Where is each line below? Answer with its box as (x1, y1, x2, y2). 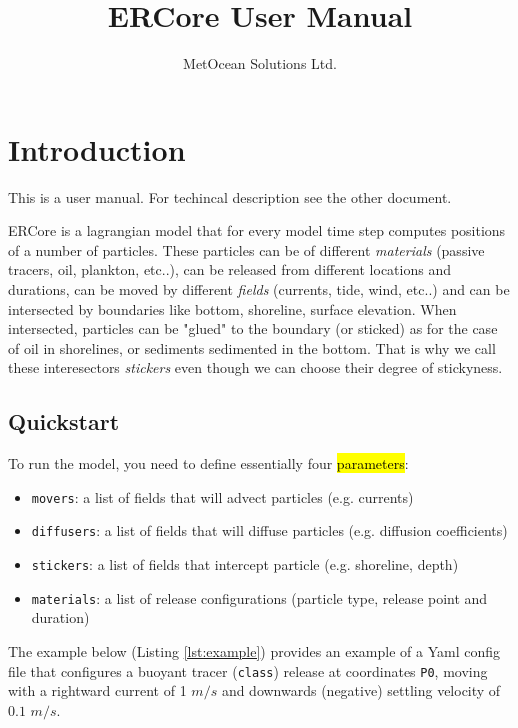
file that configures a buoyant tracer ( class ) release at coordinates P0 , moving (8, 660, 488, 681)
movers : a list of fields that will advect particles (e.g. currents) (31, 486, 414, 507)
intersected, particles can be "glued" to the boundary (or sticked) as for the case (8, 318, 498, 339)
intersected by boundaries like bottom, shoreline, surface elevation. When (8, 298, 457, 319)
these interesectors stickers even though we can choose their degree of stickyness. (8, 357, 503, 378)
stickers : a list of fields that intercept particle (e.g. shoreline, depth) (31, 554, 459, 575)
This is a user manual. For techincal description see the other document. (8, 186, 452, 207)
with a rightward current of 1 (8, 680, 187, 701)
